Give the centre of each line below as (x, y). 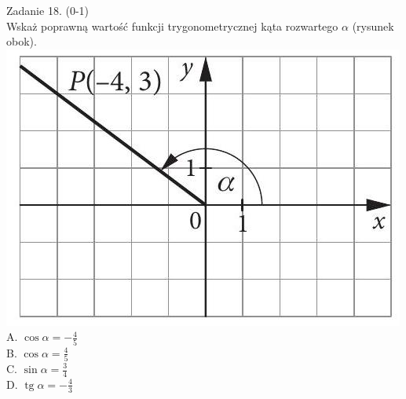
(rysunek (373, 26)
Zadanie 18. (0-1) (48, 10)
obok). (22, 41)
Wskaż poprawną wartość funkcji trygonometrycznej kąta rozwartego (172, 26)
